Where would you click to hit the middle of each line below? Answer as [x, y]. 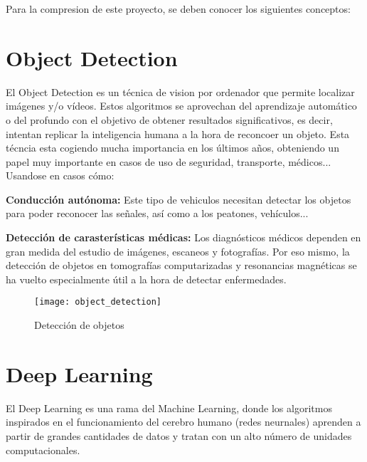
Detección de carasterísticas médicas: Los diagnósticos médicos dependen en [183, 237]
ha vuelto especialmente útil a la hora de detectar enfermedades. [146, 279]
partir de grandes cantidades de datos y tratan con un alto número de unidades [179, 436]
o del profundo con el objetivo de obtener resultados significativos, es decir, [169, 119]
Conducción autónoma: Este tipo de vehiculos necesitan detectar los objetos [179, 199]
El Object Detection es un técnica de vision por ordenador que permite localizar [180, 91]
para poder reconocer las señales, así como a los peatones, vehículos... [157, 213]
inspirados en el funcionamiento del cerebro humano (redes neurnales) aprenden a [183, 422]
